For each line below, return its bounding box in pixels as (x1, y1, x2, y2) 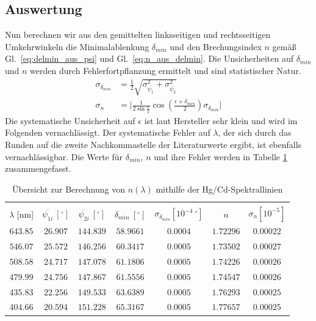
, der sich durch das (218, 126, 292, 139)
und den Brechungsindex (170, 40, 262, 53)
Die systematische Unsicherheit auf (5, 114, 135, 127)
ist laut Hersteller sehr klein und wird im (144, 114, 298, 127)
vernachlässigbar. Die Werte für (5, 150, 123, 163)
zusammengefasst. (5, 162, 71, 175)
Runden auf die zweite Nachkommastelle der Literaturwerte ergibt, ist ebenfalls (5, 138, 302, 151)
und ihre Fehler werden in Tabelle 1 (154, 150, 287, 163)
